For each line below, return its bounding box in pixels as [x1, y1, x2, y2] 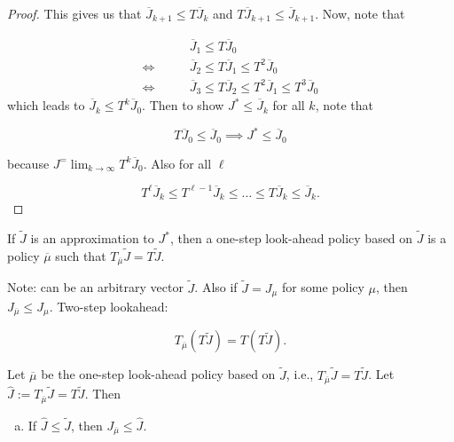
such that [55, 246, 106, 264]
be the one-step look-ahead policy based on [41, 365, 276, 383]
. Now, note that [315, 4, 405, 22]
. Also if [194, 278, 238, 296]
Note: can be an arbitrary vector [7, 278, 184, 296]
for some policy [281, 278, 364, 296]
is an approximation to [30, 229, 154, 248]
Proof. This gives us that [7, 4, 142, 22]
